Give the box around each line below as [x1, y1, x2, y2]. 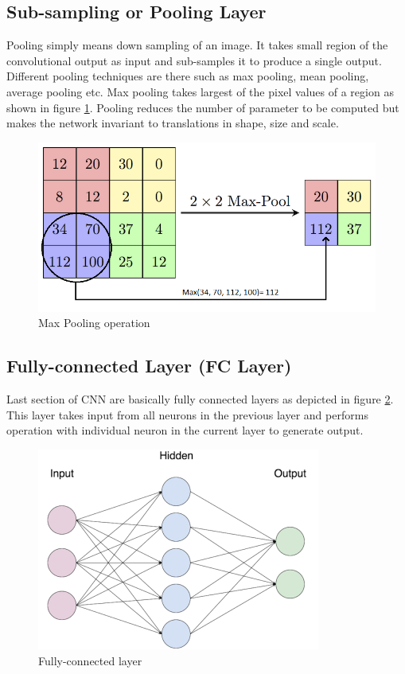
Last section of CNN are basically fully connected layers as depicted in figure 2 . [6, 391, 394, 407]
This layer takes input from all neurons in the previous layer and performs [6, 406, 368, 423]
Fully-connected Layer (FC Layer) [6, 353, 292, 378]
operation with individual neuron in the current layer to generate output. [6, 422, 364, 438]
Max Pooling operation [38, 314, 150, 331]
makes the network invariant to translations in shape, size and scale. [6, 115, 339, 131]
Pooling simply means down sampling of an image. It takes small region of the [6, 37, 388, 53]
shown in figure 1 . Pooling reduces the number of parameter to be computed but [6, 99, 399, 115]
